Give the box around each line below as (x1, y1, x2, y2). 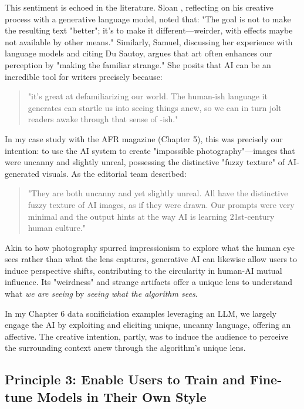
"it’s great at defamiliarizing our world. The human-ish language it (28, 90, 268, 102)
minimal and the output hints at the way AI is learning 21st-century (28, 210, 275, 222)
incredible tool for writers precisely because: (5, 70, 163, 82)
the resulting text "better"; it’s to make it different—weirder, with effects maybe (5, 24, 293, 36)
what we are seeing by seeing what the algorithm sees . (5, 287, 198, 300)
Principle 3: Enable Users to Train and (5, 370, 245, 388)
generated (5, 167, 40, 179)
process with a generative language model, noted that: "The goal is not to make (5, 12, 291, 25)
